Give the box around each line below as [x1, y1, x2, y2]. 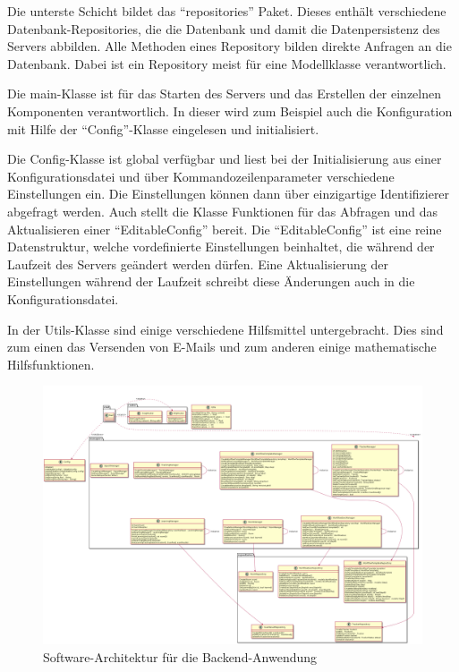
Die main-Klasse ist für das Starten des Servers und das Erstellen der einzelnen [7, 84, 442, 103]
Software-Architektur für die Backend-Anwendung [43, 647, 318, 666]
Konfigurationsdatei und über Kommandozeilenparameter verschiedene [7, 166, 395, 185]
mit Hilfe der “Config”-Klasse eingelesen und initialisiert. [7, 119, 319, 138]
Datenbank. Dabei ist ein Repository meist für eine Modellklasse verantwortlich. [7, 54, 446, 72]
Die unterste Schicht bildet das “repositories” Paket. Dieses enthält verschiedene [7, 2, 446, 20]
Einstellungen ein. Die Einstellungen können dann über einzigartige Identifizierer [7, 184, 450, 203]
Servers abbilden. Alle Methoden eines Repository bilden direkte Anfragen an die [7, 37, 452, 55]
